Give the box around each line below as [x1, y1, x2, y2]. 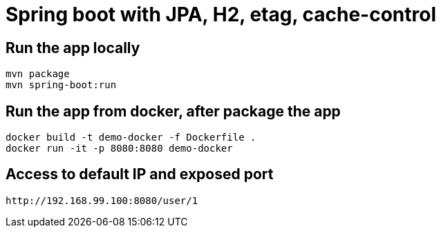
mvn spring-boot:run [6, 79, 117, 91]
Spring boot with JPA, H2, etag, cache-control [6, 3, 437, 26]
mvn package [6, 68, 70, 80]
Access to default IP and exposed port [6, 165, 274, 183]
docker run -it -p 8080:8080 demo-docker [6, 143, 233, 154]
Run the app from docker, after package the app [6, 102, 341, 120]
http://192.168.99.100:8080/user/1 [6, 194, 198, 206]
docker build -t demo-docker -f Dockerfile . [6, 132, 256, 143]
